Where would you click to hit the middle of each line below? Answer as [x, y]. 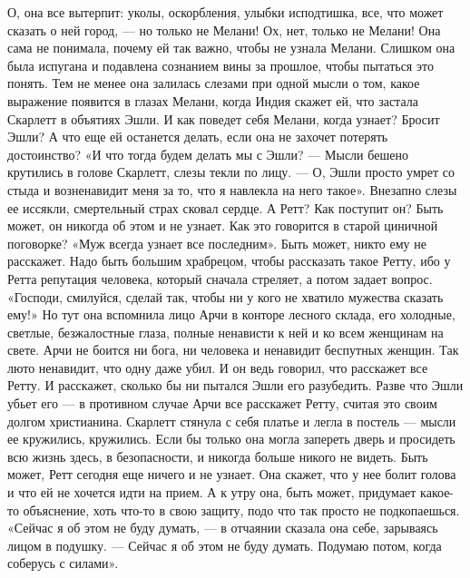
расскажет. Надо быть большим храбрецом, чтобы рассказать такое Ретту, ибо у [229, 261]
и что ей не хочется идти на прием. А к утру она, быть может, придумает [212, 492]
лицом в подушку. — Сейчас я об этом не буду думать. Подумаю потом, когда [225, 545]
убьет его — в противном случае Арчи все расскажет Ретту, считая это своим [222, 403]
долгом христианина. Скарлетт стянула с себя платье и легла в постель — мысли [232, 421]
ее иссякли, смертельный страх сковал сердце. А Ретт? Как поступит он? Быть [225, 207]
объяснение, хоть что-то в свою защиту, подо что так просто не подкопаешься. [241, 509]
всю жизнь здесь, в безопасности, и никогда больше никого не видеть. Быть [218, 456]
